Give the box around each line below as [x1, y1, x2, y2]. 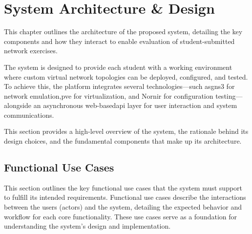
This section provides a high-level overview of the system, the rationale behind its [4, 126, 249, 136]
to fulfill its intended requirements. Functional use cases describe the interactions [4, 192, 246, 202]
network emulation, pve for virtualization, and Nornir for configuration [4, 90, 213, 101]
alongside [4, 100, 32, 110]
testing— [215, 90, 243, 101]
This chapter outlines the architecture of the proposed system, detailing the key [4, 26, 243, 37]
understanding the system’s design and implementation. [4, 221, 171, 231]
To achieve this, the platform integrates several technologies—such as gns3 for [4, 81, 235, 91]
